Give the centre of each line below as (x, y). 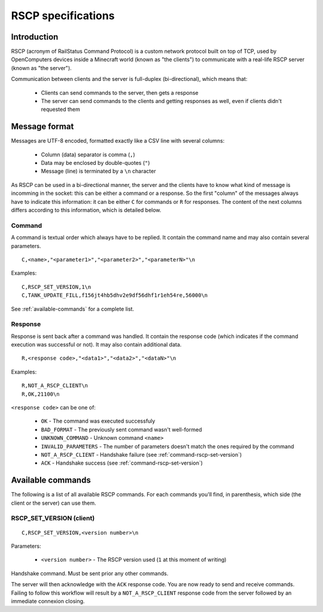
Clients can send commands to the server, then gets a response (120, 92)
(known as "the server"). (41, 68)
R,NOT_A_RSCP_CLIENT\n (55, 386)
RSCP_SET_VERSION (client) (53, 518)
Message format (42, 127)
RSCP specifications (63, 16)
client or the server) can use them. (54, 503)
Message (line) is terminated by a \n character (98, 171)
